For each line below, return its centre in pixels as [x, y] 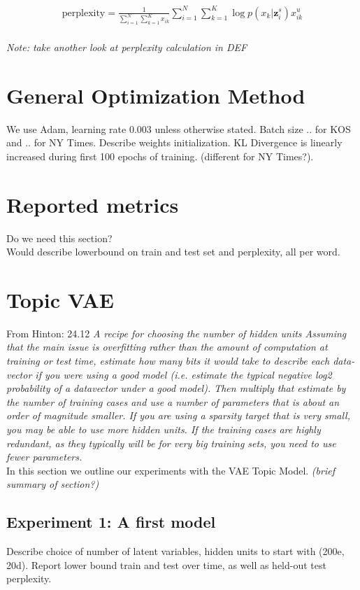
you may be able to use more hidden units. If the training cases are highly [164, 429]
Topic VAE [60, 299]
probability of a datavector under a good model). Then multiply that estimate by [176, 388]
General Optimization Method [156, 95]
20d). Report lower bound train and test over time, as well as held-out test [166, 564]
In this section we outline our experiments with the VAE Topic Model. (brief [171, 470]
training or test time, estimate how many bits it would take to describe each [168, 361]
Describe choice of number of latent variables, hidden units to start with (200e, [175, 551]
